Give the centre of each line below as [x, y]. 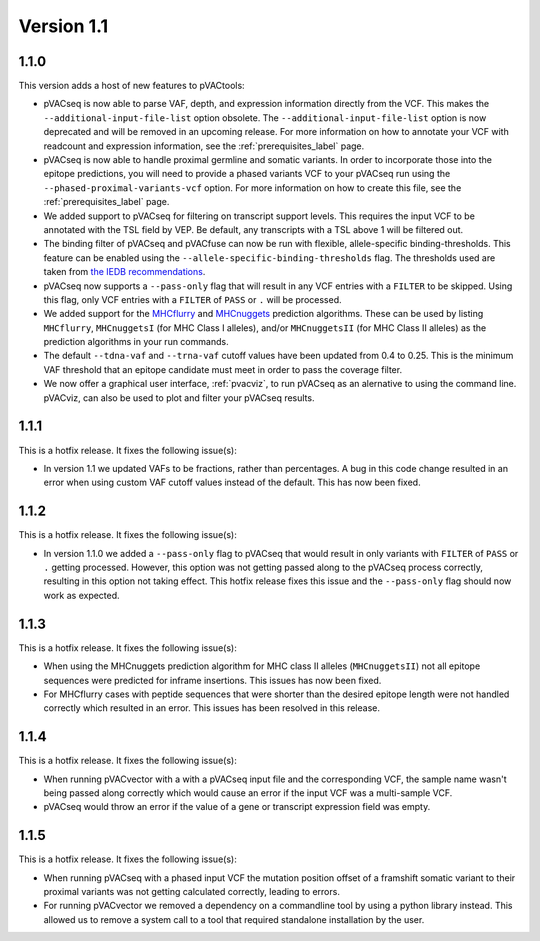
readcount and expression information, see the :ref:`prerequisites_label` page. [204, 146]
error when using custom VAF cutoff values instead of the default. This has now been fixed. [232, 482]
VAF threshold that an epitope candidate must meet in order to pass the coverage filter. [223, 369]
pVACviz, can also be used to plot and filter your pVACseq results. [179, 397]
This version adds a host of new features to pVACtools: [131, 86]
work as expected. [81, 595]
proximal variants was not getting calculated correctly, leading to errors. [191, 892]
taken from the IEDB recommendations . [124, 272]
